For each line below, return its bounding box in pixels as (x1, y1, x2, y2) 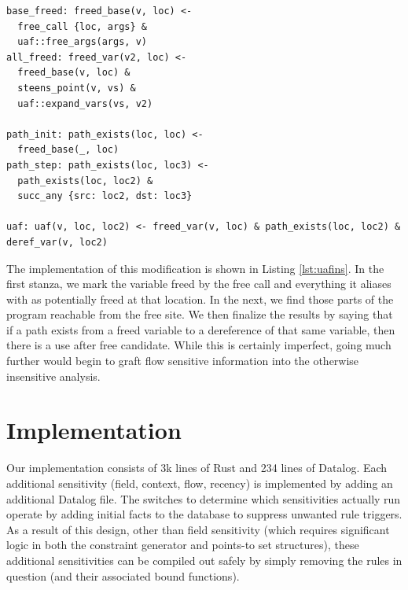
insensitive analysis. (6, 367, 101, 384)
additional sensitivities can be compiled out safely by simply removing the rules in (6, 551, 402, 568)
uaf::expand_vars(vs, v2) (17, 98, 153, 109)
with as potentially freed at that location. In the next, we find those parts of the (6, 290, 394, 307)
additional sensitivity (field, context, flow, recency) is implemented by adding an (6, 474, 393, 491)
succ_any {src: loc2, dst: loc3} (17, 190, 193, 202)
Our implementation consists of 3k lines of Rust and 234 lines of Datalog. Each (6, 459, 388, 476)
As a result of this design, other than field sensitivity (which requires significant (6, 521, 390, 537)
